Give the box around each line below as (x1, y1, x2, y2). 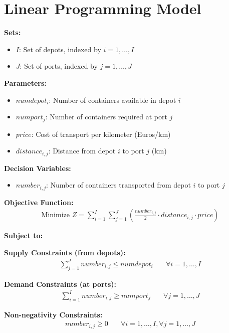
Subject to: (4, 230, 43, 241)
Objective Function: (4, 197, 74, 207)
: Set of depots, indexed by (19, 44, 101, 54)
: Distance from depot (48, 145, 116, 156)
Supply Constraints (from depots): (4, 247, 126, 257)
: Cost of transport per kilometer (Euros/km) (31, 128, 171, 139)
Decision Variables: (4, 162, 71, 173)
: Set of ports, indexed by (20, 61, 98, 71)
